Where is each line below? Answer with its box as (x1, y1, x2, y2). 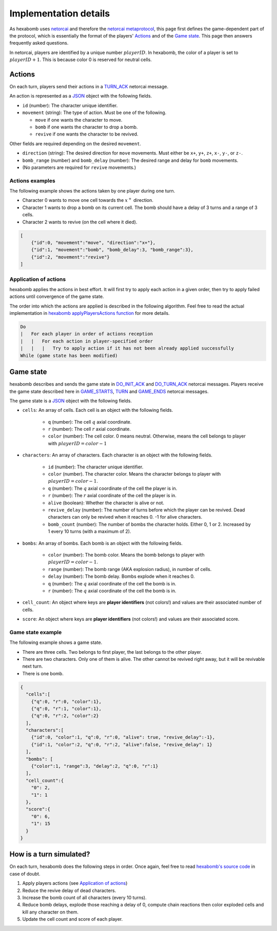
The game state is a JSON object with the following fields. (9, 397, 132, 404)
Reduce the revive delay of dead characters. (22, 887, 116, 894)
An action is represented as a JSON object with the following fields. (9, 93, 152, 99)
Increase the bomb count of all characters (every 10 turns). (22, 895, 147, 901)
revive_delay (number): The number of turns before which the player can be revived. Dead (48, 506, 245, 513)
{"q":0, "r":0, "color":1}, (31, 698, 102, 705)
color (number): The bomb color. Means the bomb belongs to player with (48, 552, 205, 558)
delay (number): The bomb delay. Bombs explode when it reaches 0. (48, 573, 195, 580)
